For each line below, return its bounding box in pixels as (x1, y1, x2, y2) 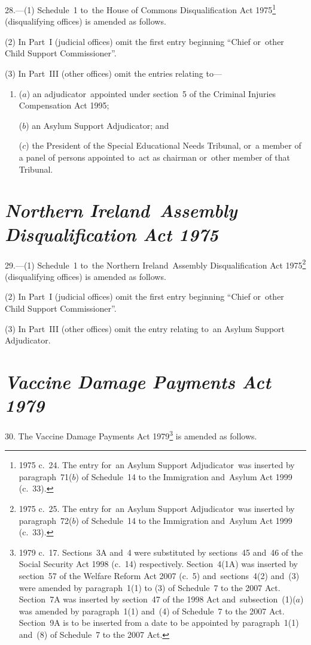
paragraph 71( (19, 470, 72, 483)
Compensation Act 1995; (19, 99, 109, 111)
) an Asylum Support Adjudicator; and (26, 119, 169, 131)
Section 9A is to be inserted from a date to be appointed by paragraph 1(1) (19, 616, 299, 629)
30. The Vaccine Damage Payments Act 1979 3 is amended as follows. (5, 428, 257, 442)
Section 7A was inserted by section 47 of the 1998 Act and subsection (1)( (19, 593, 296, 605)
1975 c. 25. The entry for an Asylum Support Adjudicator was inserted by (19, 502, 295, 515)
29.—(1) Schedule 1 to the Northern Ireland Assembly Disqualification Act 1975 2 (5, 257, 306, 271)
